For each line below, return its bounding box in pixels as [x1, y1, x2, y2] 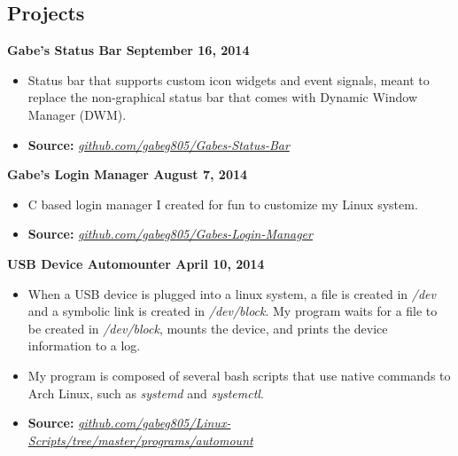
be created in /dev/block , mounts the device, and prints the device [27, 318, 388, 337]
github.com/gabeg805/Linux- [78, 413, 231, 432]
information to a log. [27, 336, 141, 355]
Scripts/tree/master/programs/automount [27, 430, 253, 449]
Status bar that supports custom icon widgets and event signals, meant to [27, 70, 430, 89]
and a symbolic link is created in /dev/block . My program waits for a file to [27, 302, 438, 320]
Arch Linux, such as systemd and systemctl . [27, 383, 264, 402]
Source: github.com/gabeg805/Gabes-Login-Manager [27, 224, 313, 243]
